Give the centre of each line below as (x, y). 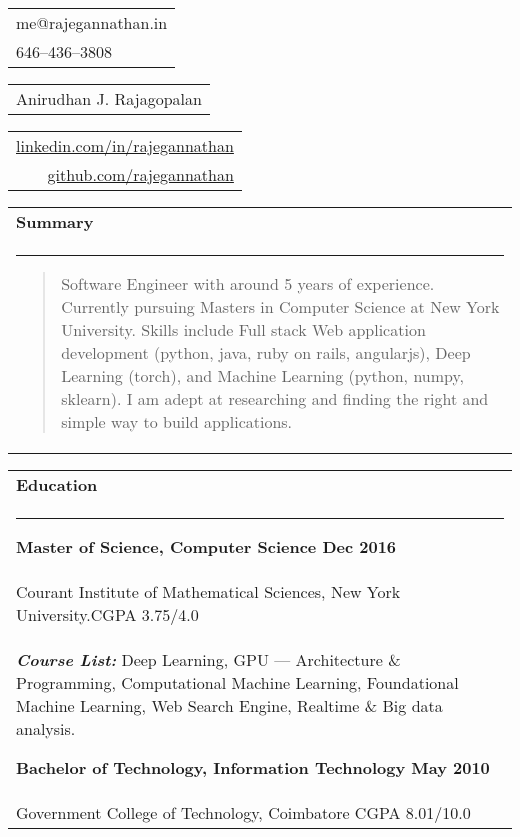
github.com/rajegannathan (140, 174)
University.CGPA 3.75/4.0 (107, 614)
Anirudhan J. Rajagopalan (109, 98)
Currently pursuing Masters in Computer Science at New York (280, 306)
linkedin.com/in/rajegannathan (125, 145)
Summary (55, 221)
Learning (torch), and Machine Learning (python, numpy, (263, 375)
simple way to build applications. (177, 421)
